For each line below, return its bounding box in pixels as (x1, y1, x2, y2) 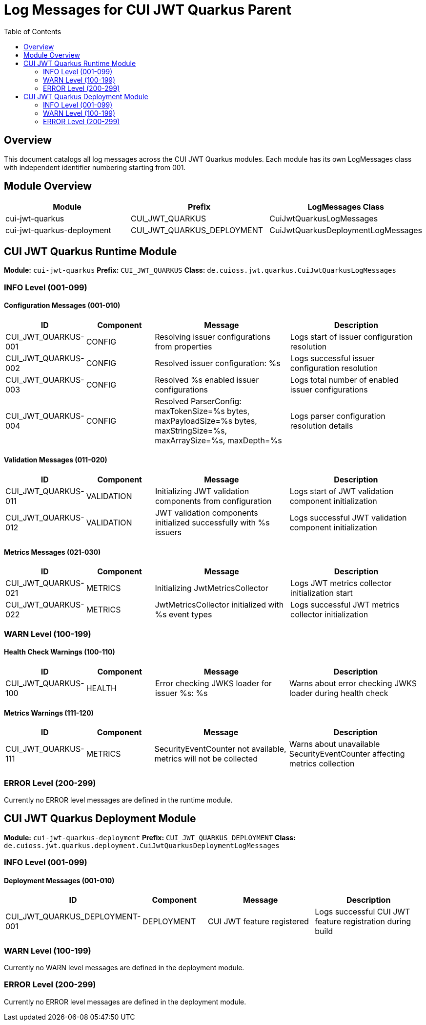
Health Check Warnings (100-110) (4, 648, 115, 656)
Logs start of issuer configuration (290, 331, 413, 342)
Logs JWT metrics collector (290, 578, 392, 589)
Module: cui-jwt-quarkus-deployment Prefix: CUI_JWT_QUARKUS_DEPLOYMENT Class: (4, 833, 296, 842)
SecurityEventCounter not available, (154, 744, 286, 754)
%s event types (155, 610, 212, 620)
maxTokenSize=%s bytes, (155, 406, 250, 416)
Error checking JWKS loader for (155, 678, 272, 688)
